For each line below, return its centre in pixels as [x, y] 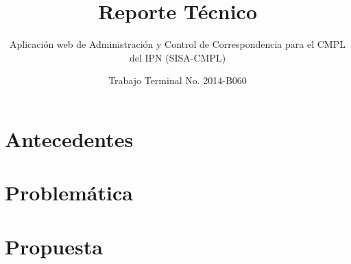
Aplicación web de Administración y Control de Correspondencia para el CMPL [178, 44]
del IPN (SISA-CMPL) [178, 57]
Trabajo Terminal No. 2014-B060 [178, 80]
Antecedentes [69, 138]
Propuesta [54, 246]
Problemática [69, 193]
